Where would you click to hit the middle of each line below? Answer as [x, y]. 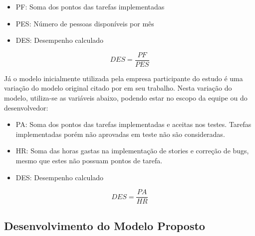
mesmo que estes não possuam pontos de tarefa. [89, 160]
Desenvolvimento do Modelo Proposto [105, 225]
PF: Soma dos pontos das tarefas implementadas [90, 6]
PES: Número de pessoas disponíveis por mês [85, 23]
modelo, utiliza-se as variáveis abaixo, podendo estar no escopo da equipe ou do [126, 98]
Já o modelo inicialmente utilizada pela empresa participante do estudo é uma [124, 78]
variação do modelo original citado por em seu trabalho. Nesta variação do [118, 88]
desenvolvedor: [26, 107]
